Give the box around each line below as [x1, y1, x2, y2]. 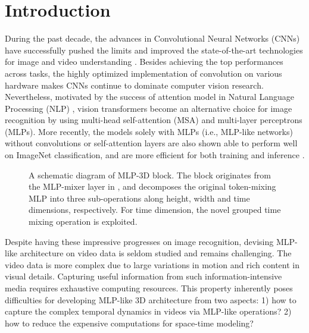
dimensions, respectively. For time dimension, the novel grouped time [29, 203, 281, 216]
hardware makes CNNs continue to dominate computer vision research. [5, 78, 264, 91]
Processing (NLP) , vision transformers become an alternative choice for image [5, 102, 292, 114]
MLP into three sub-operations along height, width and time [29, 191, 250, 204]
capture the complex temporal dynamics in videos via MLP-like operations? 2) [5, 305, 292, 318]
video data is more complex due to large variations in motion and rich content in [5, 258, 299, 271]
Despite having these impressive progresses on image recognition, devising [5, 235, 274, 247]
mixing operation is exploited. [29, 215, 138, 228]
